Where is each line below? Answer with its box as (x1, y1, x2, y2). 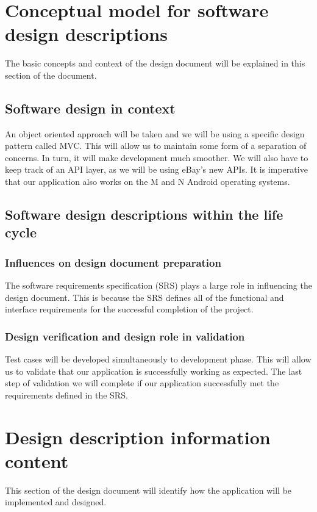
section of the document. (5, 68, 97, 81)
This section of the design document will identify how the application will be (5, 483, 292, 496)
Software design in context (5, 98, 176, 117)
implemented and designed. (5, 496, 107, 508)
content (5, 448, 69, 473)
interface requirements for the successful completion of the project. (5, 303, 254, 315)
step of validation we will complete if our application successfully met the (5, 377, 279, 389)
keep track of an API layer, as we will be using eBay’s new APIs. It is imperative (5, 163, 308, 176)
